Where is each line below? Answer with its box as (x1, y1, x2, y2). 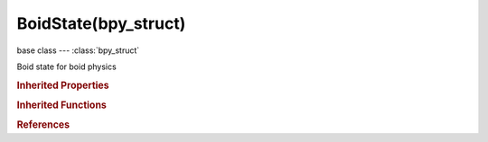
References (16, 119, 70, 131)
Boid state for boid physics (16, 61, 117, 72)
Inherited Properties (16, 79, 110, 92)
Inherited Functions (16, 99, 108, 111)
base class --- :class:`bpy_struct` (16, 45, 140, 56)
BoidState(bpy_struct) (16, 13, 186, 33)
